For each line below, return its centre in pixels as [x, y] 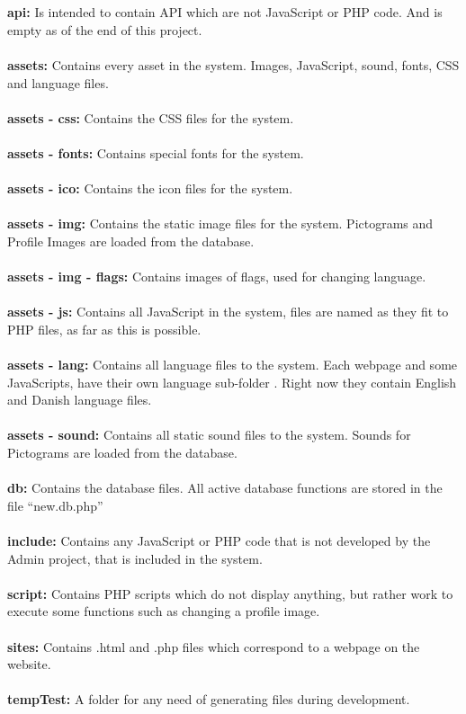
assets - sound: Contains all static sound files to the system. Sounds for [209, 435]
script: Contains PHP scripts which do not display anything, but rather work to [230, 593]
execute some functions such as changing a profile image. [164, 611]
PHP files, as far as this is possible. [104, 329]
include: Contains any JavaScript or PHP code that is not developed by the [219, 540]
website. [29, 664]
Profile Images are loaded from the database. [131, 241]
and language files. [58, 82]
